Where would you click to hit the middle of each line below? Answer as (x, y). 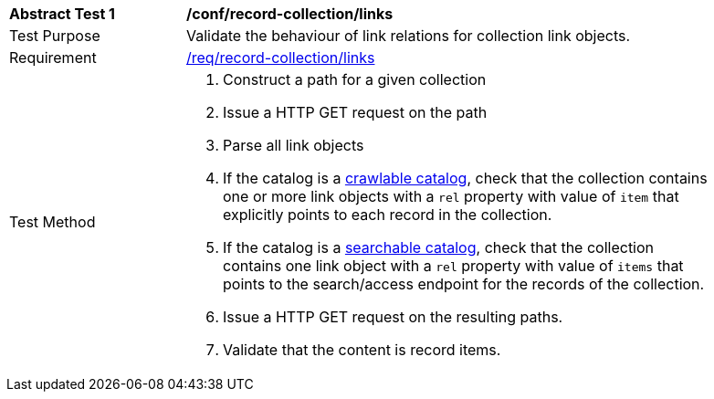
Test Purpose (55, 36)
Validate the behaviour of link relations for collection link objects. (409, 36)
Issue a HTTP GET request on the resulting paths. (393, 317)
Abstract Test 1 (62, 14)
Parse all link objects (294, 145)
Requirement (53, 58)
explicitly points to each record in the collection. (388, 215)
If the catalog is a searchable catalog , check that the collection (439, 247)
